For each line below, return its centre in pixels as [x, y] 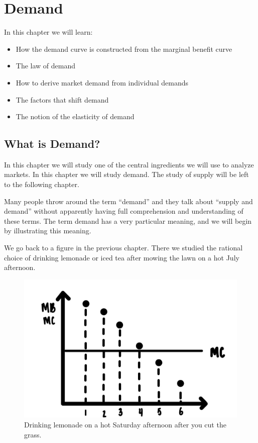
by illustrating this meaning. [48, 231]
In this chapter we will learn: [48, 32]
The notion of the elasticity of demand [75, 116]
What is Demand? [52, 144]
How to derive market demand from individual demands [102, 82]
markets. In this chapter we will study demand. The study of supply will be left [126, 174]
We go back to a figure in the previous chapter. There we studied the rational [123, 248]
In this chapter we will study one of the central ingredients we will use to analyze [129, 164]
